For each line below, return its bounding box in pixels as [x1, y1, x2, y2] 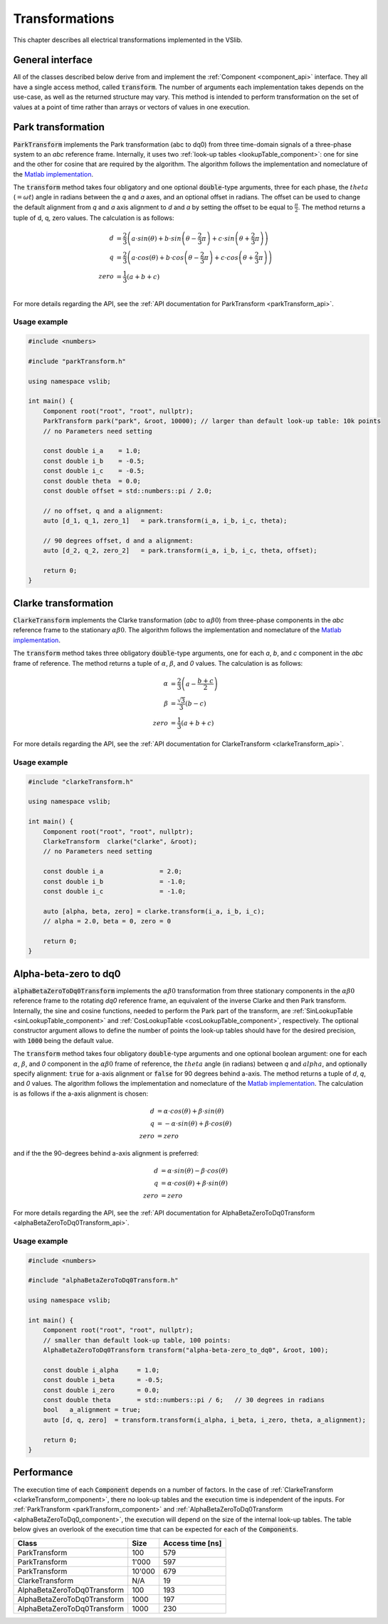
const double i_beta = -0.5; [43, 1376, 164, 1384]
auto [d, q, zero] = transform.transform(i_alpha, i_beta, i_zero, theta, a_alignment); [43, 1415, 367, 1424]
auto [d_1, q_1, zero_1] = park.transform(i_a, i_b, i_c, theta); [43, 517, 288, 525]
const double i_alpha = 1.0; [43, 1366, 160, 1374]
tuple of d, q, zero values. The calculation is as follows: [13, 214, 174, 222]
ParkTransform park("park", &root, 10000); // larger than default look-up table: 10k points [43, 417, 381, 425]
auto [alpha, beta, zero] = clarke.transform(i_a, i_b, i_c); [43, 907, 265, 915]
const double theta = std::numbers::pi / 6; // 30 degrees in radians [43, 1396, 325, 1404]
